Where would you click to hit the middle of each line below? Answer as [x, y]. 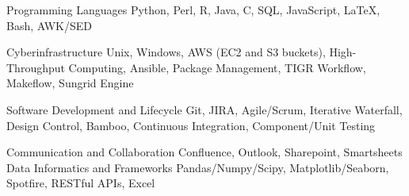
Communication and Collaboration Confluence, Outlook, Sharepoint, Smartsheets [204, 152]
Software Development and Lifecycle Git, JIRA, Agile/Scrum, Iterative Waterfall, [204, 109]
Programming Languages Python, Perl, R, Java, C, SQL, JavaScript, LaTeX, [193, 10]
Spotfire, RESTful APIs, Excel [81, 183]
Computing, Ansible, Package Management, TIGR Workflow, [217, 67]
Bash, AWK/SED [50, 25]
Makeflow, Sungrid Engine [70, 83]
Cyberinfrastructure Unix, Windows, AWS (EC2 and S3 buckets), [166, 52]
